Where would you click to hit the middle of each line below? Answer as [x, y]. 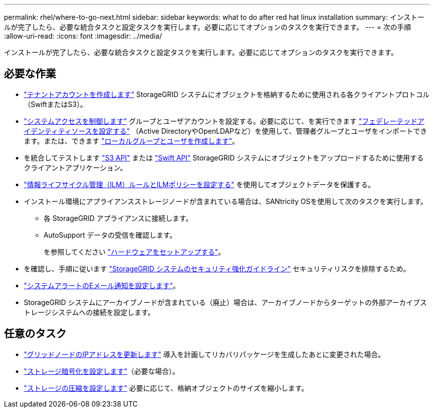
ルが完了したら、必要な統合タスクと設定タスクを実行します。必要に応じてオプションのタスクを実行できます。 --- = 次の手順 [208, 27]
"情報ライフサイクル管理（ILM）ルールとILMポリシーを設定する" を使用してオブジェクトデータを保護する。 [199, 184]
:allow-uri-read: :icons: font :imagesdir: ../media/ [83, 36]
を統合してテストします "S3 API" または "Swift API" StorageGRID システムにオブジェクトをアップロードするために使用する [224, 157]
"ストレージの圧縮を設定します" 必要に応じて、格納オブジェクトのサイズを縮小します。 [166, 388]
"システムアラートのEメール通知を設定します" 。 [102, 285]
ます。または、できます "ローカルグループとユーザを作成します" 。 [132, 141]
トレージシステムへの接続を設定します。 [89, 312]
